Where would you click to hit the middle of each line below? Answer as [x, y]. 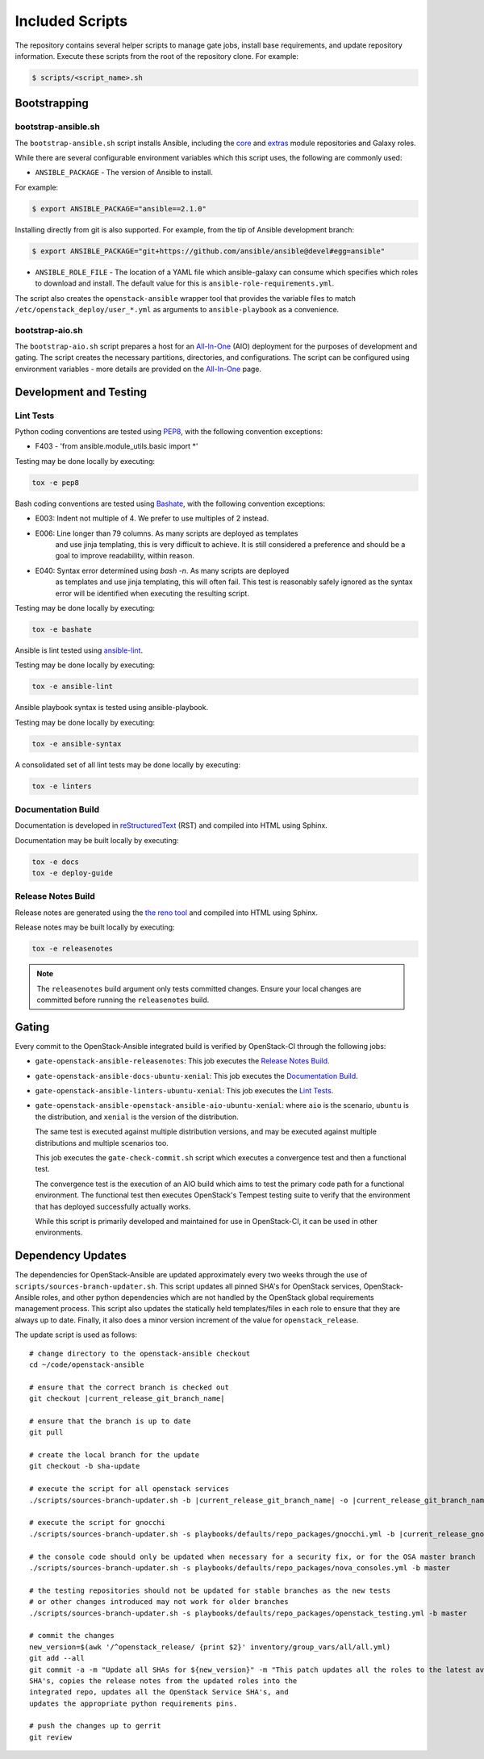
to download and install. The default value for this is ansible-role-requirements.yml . [185, 283]
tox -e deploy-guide [72, 873]
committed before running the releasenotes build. [123, 1000]
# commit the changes [72, 1636]
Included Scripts [71, 21]
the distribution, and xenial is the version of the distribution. [137, 1117]
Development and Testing [81, 392]
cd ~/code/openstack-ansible [87, 1364]
